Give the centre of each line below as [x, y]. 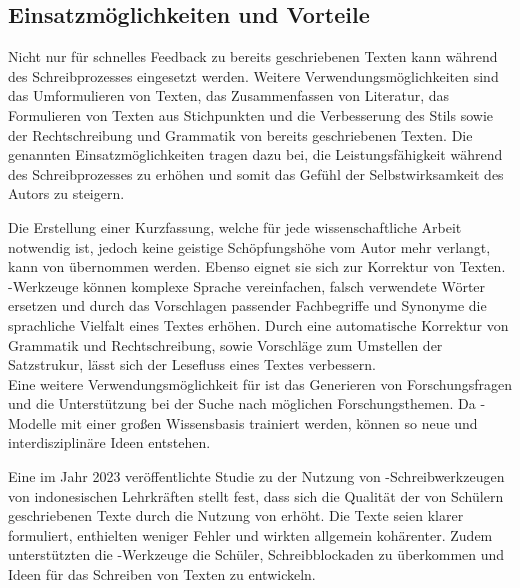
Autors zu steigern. [66, 193]
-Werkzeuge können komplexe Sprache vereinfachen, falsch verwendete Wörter [247, 285]
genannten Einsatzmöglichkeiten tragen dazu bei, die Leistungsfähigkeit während [255, 154]
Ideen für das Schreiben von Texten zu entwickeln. [162, 574]
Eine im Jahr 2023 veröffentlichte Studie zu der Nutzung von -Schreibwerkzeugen [256, 476]
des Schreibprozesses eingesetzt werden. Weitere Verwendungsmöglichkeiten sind [253, 75]
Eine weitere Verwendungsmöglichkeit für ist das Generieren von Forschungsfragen [260, 383]
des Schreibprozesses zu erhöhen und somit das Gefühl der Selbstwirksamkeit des [256, 173]
